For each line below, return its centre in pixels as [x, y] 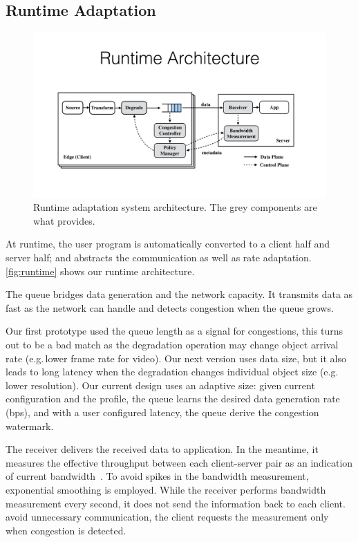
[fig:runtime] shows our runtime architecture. [100, 271]
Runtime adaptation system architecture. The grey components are [175, 207]
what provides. [64, 220]
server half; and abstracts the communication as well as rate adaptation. [159, 258]
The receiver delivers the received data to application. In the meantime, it [162, 449]
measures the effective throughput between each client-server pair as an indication [179, 462]
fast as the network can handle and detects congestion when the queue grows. [170, 307]
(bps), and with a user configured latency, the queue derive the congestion [162, 412]
